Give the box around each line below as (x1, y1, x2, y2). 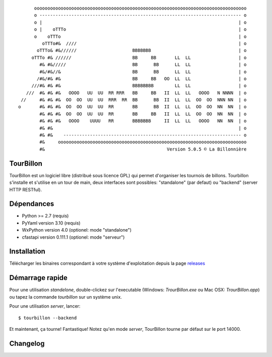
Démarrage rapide (9, 273, 68, 282)
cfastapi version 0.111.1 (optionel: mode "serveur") (22, 234, 125, 240)
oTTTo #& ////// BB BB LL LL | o (31, 54, 247, 60)
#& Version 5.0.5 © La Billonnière (39, 146, 247, 152)
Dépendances (9, 199, 54, 208)
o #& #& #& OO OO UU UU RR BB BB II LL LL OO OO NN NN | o (18, 104, 247, 110)
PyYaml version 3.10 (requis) (22, 220, 81, 226)
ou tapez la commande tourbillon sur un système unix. (9, 294, 122, 300)
